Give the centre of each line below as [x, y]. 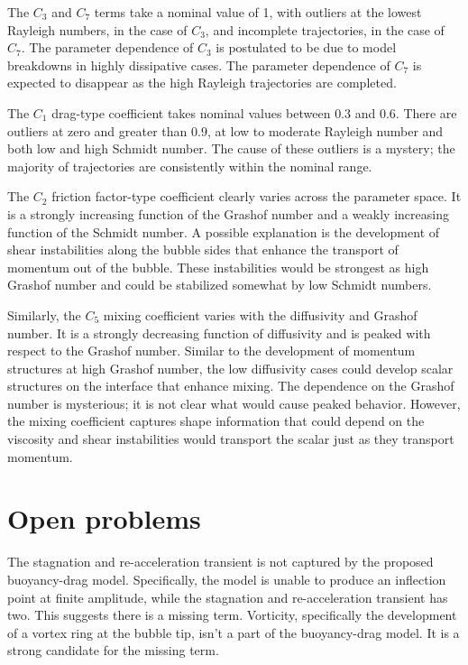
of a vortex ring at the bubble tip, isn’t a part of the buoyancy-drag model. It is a [234, 632]
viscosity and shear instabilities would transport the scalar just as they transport [231, 439]
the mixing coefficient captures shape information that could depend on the [216, 421]
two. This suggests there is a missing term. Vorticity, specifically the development [232, 615]
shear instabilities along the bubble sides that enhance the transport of [203, 249]
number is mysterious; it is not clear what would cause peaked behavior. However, [234, 403]
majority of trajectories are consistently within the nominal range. [190, 166]
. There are [426, 112]
